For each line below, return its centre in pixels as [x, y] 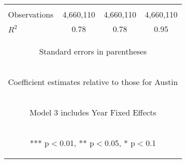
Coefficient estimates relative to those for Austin [93, 82]
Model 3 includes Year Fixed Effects [93, 112]
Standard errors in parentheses [93, 51]
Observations [31, 14]
